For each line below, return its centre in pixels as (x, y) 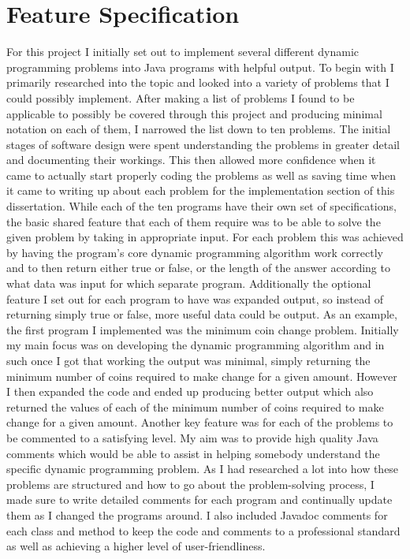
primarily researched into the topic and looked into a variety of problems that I (198, 82)
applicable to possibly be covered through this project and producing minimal (194, 113)
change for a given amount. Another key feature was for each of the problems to (200, 422)
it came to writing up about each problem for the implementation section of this (201, 190)
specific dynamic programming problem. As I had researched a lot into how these (203, 469)
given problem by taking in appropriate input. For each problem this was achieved (205, 237)
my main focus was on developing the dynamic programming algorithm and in (196, 345)
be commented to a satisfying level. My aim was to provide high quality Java (192, 437)
